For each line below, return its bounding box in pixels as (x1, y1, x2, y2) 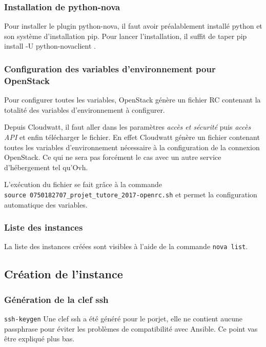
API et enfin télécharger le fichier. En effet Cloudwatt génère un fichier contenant (4, 131, 260, 142)
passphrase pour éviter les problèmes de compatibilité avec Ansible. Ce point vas (4, 323, 258, 334)
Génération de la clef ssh (4, 293, 109, 305)
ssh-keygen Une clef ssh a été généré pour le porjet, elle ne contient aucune (4, 313, 242, 324)
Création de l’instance (4, 266, 123, 282)
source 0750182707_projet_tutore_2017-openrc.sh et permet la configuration (4, 189, 257, 199)
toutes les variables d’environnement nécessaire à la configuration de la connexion (4, 141, 260, 152)
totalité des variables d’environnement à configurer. (4, 104, 165, 115)
